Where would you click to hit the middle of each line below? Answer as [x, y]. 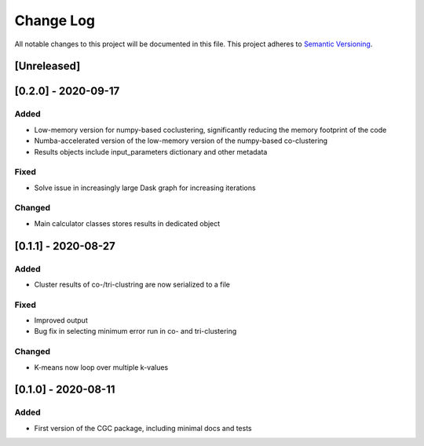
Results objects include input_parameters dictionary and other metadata [151, 152]
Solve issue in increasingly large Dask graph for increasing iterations [145, 188]
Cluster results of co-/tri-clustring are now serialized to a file [132, 284]
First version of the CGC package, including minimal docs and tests [143, 428]
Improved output [61, 320]
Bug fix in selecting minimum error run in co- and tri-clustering [135, 331]
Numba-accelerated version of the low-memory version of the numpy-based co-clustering [181, 141]
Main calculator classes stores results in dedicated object [127, 223]
